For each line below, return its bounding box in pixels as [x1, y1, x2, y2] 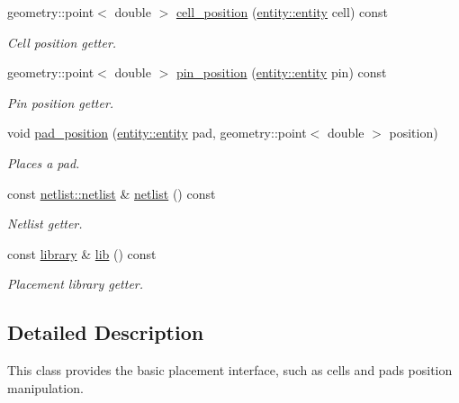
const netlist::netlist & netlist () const [7, 184, 216, 202]
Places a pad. [7, 153, 80, 172]
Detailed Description [7, 318, 204, 346]
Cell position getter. [7, 32, 117, 51]
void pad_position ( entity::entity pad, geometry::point [7, 123, 307, 142]
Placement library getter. [7, 274, 144, 293]
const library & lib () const [7, 244, 157, 263]
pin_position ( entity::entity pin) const [175, 63, 387, 82]
